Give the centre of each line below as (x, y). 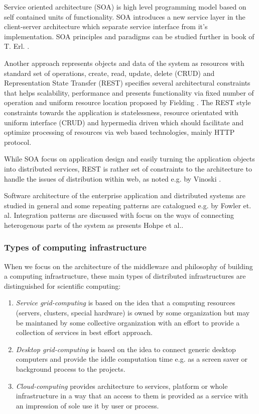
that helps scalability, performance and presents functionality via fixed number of (129, 92)
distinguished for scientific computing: (62, 285)
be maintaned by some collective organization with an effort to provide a (128, 322)
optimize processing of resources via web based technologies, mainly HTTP (119, 132)
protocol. (18, 142)
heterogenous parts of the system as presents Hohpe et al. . (94, 225)
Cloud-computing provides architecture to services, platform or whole (122, 386)
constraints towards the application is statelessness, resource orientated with (121, 112)
